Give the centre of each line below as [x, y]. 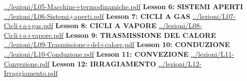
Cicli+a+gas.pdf [29, 25]
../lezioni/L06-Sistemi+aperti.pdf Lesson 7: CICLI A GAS [97, 16]
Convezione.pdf [27, 63]
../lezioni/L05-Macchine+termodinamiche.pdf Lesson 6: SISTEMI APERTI [123, 6]
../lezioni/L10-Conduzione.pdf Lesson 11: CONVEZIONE [96, 54]
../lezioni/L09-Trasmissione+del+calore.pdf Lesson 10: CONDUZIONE [117, 44]
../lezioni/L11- [212, 54]
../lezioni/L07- [214, 16]
